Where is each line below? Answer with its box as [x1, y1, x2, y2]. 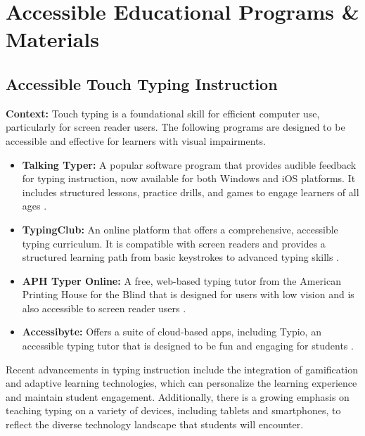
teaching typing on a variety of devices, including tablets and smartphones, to [6, 403, 341, 418]
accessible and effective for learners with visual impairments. [6, 133, 266, 148]
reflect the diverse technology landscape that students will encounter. [6, 417, 304, 432]
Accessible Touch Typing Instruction [6, 72, 278, 94]
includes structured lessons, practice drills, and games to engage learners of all [22, 184, 359, 199]
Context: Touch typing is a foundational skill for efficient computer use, [6, 105, 320, 120]
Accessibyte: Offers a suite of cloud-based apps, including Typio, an [22, 324, 321, 339]
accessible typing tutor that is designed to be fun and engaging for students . [22, 338, 354, 353]
